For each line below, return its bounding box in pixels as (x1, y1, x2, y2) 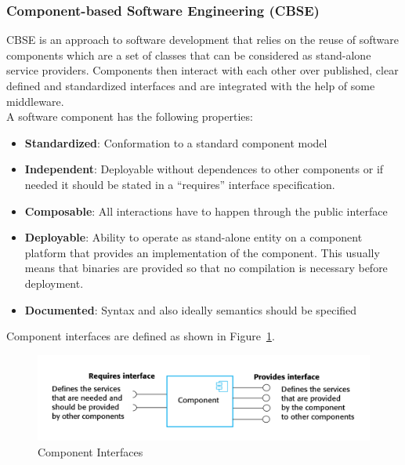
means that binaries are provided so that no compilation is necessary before (24, 260, 388, 276)
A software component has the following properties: (6, 108, 253, 125)
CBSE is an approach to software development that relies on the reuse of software (6, 31, 400, 48)
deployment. (24, 274, 84, 291)
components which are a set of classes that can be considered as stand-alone (6, 46, 371, 63)
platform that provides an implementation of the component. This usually (24, 244, 380, 260)
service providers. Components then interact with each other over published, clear (6, 62, 399, 78)
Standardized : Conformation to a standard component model (24, 134, 327, 151)
